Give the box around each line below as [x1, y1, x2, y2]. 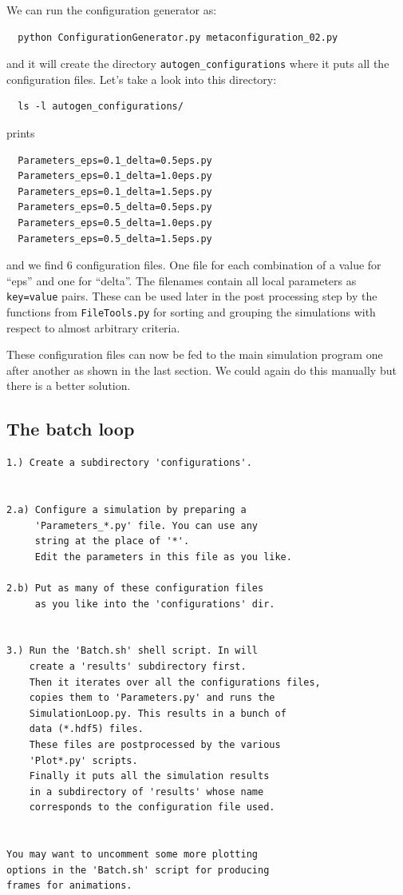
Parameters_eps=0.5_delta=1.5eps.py [18, 233, 212, 245]
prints [6, 125, 35, 141]
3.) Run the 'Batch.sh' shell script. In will [6, 645, 258, 657]
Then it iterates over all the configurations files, [29, 676, 321, 688]
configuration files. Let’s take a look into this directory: [6, 70, 277, 87]
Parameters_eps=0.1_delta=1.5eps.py [18, 185, 212, 197]
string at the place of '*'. [34, 535, 190, 547]
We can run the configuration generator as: [6, 2, 217, 18]
